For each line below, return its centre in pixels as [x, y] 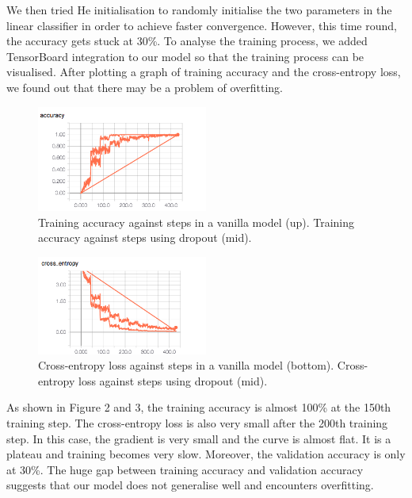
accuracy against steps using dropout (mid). [145, 238]
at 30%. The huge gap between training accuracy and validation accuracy [185, 469]
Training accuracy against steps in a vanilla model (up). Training [196, 222]
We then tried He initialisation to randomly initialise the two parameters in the [199, 10]
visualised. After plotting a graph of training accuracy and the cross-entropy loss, [204, 72]
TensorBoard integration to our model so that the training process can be [185, 56]
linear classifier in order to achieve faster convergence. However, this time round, [202, 25]
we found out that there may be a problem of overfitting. [145, 87]
